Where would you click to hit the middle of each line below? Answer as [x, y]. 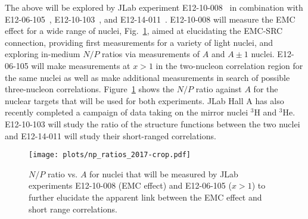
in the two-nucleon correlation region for [229, 65]
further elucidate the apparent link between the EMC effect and [145, 197]
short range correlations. [73, 209]
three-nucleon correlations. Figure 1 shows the [90, 89]
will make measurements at [81, 65]
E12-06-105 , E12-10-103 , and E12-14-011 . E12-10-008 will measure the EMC [150, 19]
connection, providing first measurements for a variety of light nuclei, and [139, 42]
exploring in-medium [43, 54]
